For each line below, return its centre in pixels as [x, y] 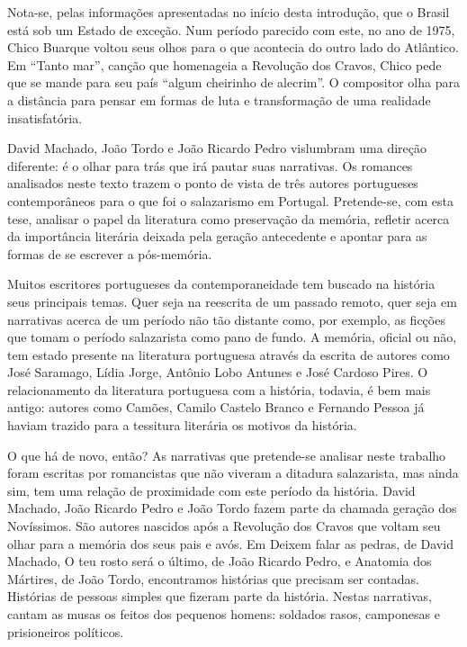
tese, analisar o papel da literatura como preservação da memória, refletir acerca [229, 218]
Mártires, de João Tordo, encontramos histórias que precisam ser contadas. [213, 578]
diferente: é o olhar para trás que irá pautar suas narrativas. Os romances [210, 165]
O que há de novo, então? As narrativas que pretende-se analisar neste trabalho [227, 455]
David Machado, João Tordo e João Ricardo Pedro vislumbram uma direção [217, 148]
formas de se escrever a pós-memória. [110, 253]
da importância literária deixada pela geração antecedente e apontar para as [217, 236]
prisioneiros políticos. [66, 631]
